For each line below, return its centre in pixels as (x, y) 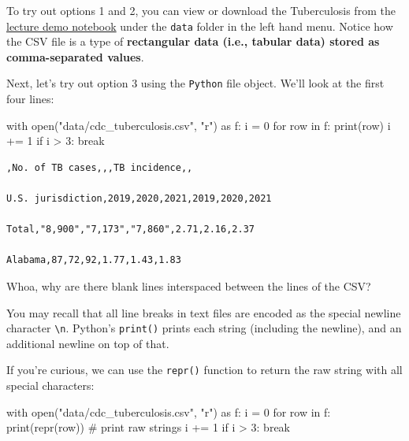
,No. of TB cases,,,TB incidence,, (100, 167)
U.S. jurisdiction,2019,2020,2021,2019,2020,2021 (139, 199)
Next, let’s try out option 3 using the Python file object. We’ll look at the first (195, 83)
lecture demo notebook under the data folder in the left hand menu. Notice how (200, 26)
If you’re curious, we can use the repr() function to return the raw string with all (204, 370)
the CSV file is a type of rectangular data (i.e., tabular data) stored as (193, 41)
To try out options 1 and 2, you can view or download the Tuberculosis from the (201, 10)
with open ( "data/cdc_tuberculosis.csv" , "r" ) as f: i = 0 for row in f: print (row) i (199, 125)
